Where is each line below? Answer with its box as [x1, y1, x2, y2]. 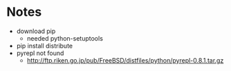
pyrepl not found [16, 49, 64, 57]
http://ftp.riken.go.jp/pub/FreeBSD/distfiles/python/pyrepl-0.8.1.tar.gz [26, 56, 224, 64]
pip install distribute [16, 41, 73, 50]
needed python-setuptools [26, 34, 103, 42]
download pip [16, 27, 56, 35]
